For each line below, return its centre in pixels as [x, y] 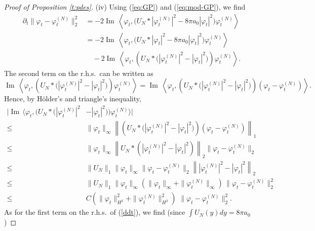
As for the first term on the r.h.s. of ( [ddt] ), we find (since [95, 212]
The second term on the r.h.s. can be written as [79, 73]
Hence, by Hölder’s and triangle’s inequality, [73, 99]
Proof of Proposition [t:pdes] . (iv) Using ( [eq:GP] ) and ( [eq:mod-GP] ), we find [125, 7]
